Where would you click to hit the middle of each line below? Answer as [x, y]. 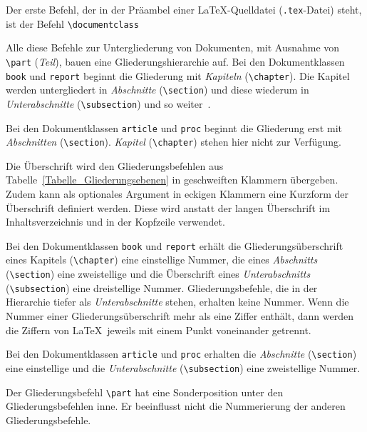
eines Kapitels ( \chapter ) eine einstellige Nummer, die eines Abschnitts [162, 260]
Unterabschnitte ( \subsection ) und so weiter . [108, 103]
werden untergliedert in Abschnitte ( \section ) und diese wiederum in [157, 90]
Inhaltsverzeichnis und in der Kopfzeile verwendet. [115, 222]
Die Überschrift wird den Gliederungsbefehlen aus [115, 165]
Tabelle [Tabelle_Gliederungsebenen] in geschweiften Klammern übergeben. [172, 180]
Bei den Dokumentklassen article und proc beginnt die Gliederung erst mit [174, 127]
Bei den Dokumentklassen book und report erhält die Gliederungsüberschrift [175, 245]
